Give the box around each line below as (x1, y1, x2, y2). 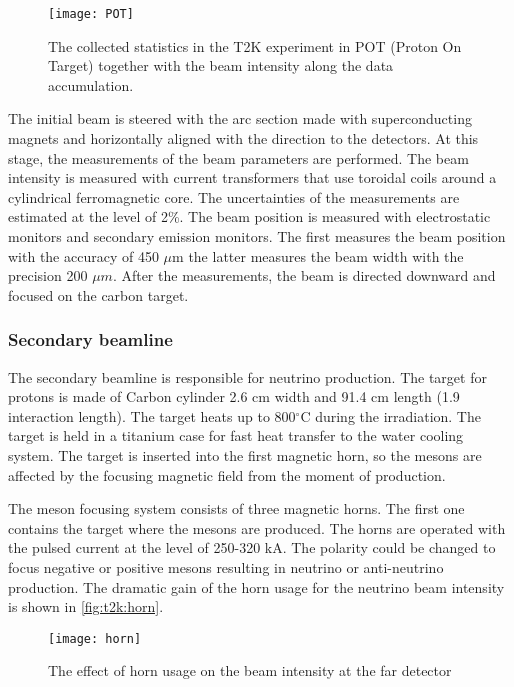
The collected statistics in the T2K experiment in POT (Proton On (48, 35, 462, 56)
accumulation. (48, 74, 134, 95)
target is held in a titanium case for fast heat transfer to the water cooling (8, 425, 464, 446)
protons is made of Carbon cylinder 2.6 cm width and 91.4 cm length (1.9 (8, 386, 460, 407)
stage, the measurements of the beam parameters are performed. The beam (8, 147, 469, 168)
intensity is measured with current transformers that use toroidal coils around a (8, 167, 497, 188)
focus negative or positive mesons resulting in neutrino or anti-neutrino (8, 556, 444, 577)
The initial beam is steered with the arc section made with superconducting (8, 108, 472, 129)
